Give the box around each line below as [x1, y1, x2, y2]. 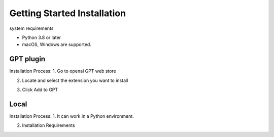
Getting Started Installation [9, 8, 126, 19]
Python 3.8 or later [22, 34, 61, 40]
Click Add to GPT [22, 86, 58, 93]
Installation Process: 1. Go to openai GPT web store [9, 68, 116, 74]
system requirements [9, 25, 54, 31]
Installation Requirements [22, 122, 76, 128]
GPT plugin [9, 55, 46, 63]
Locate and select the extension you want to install [22, 77, 128, 83]
